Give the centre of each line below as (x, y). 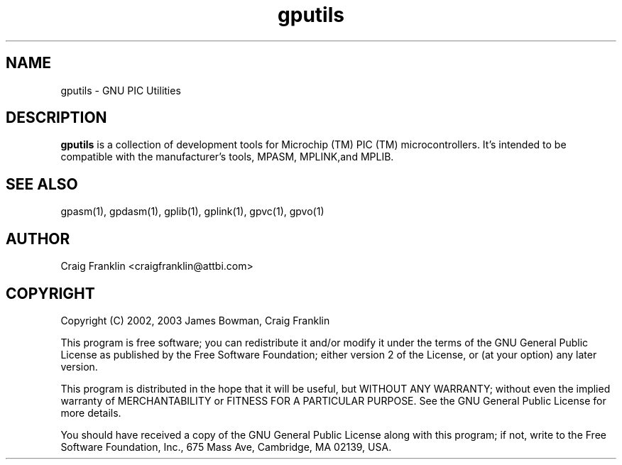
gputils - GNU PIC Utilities (121, 90)
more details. (91, 412)
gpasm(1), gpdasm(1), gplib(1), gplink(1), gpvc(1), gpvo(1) (192, 212)
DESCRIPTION (56, 118)
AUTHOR (38, 239)
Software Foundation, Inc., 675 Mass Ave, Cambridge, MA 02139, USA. (226, 447)
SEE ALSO (42, 184)
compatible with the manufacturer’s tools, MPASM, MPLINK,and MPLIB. (227, 157)
